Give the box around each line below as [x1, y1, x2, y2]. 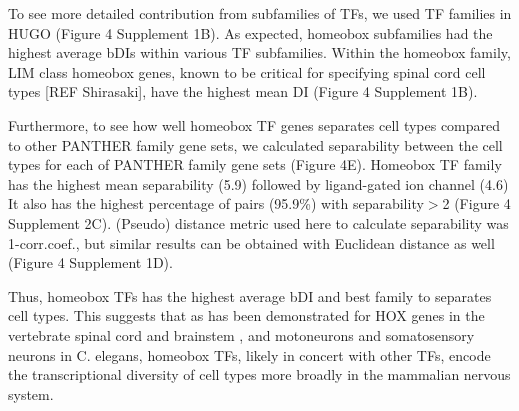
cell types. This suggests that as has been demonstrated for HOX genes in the [8, 305, 485, 326]
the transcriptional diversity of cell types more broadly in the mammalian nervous [8, 364, 511, 385]
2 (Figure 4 [442, 193, 511, 214]
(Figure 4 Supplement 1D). [8, 252, 173, 273]
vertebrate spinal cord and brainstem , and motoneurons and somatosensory [8, 324, 475, 345]
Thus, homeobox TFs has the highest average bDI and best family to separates [8, 285, 492, 306]
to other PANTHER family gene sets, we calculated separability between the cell [8, 134, 503, 155]
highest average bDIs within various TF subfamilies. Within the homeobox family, [8, 42, 511, 63]
